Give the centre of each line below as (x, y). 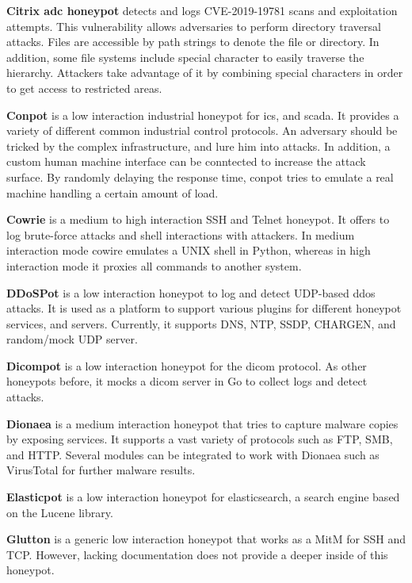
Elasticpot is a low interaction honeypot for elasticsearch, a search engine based (203, 497)
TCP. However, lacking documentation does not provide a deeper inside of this (197, 554)
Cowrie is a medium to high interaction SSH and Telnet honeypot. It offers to (198, 219)
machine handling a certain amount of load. (113, 192)
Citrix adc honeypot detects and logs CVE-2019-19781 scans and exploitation (202, 10)
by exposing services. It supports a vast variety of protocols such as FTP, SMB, (200, 439)
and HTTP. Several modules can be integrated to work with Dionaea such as (193, 454)
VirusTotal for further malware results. (101, 470)
